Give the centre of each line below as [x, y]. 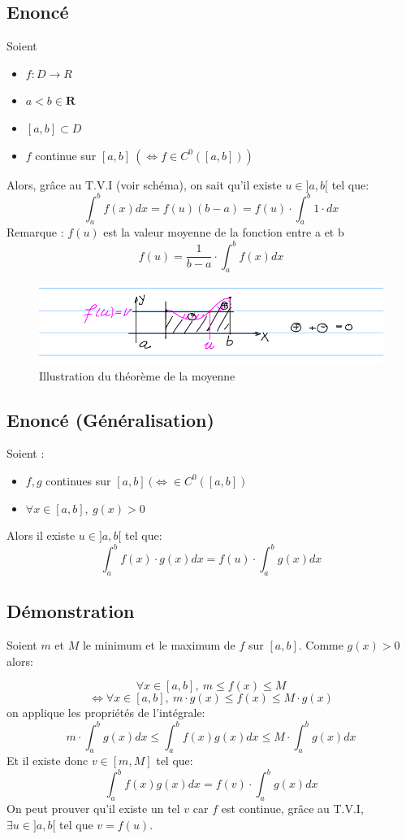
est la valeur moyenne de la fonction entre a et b [224, 232]
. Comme [321, 645]
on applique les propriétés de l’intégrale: [106, 713]
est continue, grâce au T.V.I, [292, 809]
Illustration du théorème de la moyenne [137, 375]
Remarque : [35, 232]
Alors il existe [41, 535]
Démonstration [71, 611]
